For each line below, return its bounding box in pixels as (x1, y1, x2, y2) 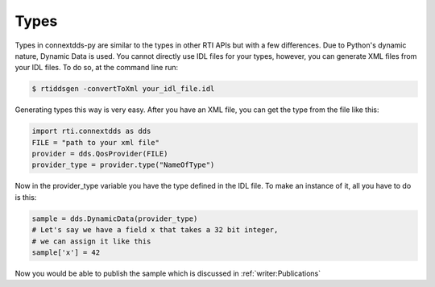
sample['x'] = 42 (31, 247, 101, 257)
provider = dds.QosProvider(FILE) (31, 149, 168, 159)
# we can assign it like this (31, 236, 151, 246)
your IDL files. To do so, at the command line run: (14, 63, 179, 73)
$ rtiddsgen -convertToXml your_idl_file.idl (31, 85, 215, 94)
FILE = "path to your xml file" (31, 138, 160, 147)
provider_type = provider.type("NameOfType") (31, 160, 215, 169)
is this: (14, 192, 37, 202)
